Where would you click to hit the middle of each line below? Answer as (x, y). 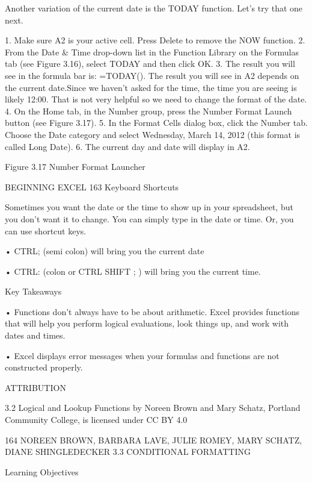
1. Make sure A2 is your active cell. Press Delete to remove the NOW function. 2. (155, 40)
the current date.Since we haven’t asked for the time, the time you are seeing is (151, 87)
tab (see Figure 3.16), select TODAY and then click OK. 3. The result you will (150, 64)
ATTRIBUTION (35, 387)
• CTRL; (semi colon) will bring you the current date (105, 251)
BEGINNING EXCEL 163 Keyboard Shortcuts (92, 186)
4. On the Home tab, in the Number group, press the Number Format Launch (148, 111)
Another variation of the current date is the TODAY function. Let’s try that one (154, 8)
